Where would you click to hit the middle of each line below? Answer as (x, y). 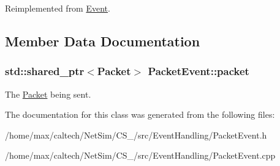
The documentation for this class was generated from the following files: (140, 114)
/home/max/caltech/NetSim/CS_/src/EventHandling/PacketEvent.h (136, 135)
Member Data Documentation (103, 41)
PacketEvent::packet (199, 71)
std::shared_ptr (45, 71)
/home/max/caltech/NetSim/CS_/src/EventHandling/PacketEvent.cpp (140, 155)
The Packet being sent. (48, 94)
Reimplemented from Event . (58, 8)
